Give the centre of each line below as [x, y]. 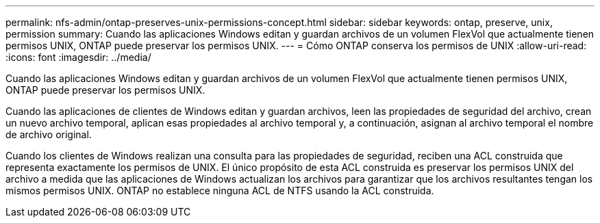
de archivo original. [49, 134]
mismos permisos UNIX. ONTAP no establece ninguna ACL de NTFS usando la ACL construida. [220, 191]
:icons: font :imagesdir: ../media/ [78, 57]
